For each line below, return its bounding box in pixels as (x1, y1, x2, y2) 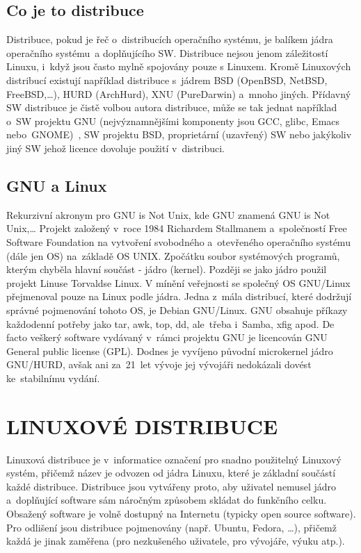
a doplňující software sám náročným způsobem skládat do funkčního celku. (6, 493, 327, 507)
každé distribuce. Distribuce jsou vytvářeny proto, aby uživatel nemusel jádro (6, 479, 336, 493)
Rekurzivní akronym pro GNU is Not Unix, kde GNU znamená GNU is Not (6, 207, 330, 222)
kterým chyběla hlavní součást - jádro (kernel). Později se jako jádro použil (6, 262, 327, 276)
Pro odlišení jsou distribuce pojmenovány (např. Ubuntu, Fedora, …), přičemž (6, 520, 337, 534)
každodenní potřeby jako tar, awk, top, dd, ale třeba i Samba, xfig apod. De (6, 316, 335, 331)
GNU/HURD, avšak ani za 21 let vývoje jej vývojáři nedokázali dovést (6, 357, 312, 372)
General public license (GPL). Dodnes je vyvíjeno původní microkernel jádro (6, 343, 333, 358)
